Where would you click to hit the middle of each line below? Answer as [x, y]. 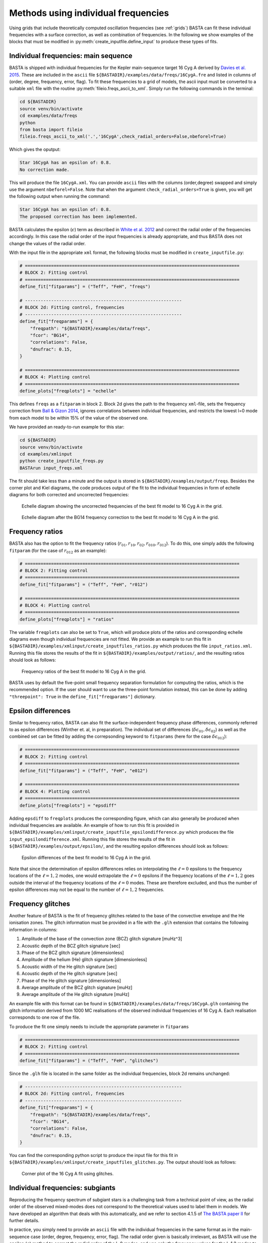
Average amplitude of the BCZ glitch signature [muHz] [77, 987]
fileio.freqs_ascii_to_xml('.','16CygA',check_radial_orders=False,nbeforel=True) [123, 136]
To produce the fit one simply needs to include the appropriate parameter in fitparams [99, 1026]
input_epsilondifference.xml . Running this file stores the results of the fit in [92, 839]
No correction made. [44, 170]
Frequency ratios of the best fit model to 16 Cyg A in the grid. [84, 671]
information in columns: [33, 929]
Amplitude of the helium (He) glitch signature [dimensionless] [84, 960]
